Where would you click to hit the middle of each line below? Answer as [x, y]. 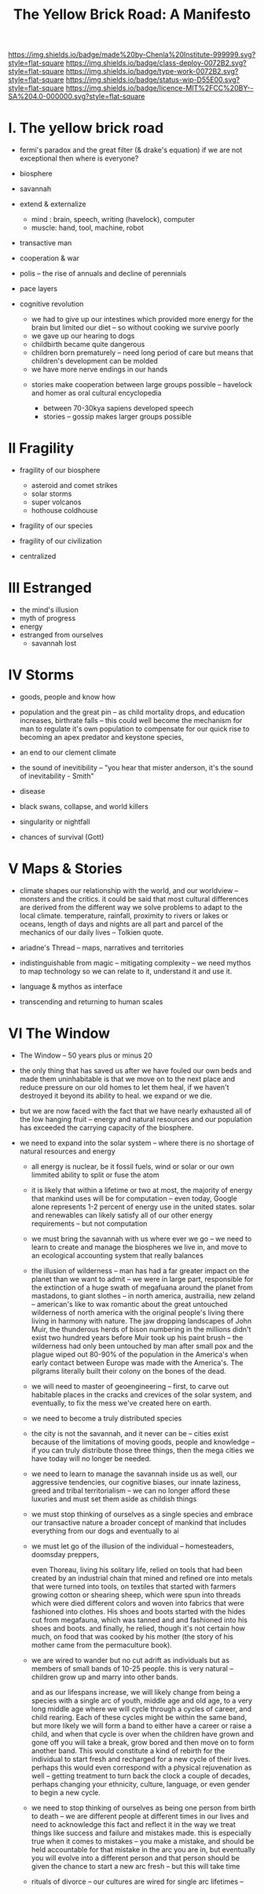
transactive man [46, 243]
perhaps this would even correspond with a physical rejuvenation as [141, 1767]
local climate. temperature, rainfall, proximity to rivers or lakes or [124, 915]
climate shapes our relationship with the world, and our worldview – [129, 890]
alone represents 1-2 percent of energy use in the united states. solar [143, 1206]
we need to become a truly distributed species [106, 1418]
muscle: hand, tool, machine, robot [87, 228]
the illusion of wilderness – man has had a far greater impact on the [140, 1270]
